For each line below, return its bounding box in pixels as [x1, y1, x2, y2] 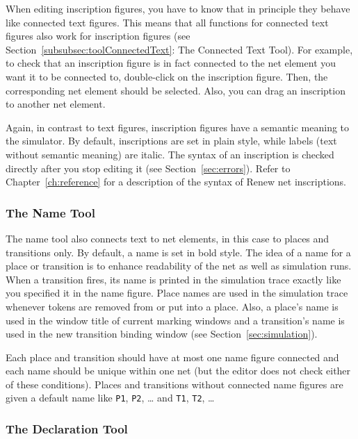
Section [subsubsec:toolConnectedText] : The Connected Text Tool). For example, [6, 42, 353, 56]
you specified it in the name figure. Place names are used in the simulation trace [6, 285, 348, 300]
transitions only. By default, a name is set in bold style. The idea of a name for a [6, 245, 351, 259]
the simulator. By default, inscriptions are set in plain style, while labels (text [6, 133, 337, 148]
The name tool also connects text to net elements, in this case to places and [6, 231, 329, 245]
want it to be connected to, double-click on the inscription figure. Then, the [6, 69, 328, 83]
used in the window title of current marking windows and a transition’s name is [6, 313, 345, 327]
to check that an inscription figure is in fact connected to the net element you [6, 56, 336, 70]
